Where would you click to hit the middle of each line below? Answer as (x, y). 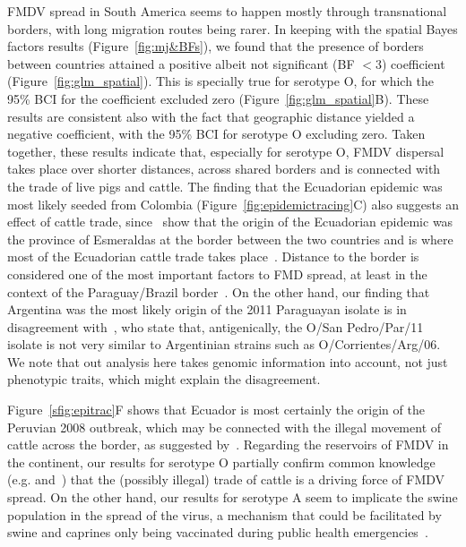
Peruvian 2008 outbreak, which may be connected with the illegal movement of (224, 427)
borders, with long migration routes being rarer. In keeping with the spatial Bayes (233, 28)
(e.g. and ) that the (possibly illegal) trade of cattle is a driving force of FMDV (226, 479)
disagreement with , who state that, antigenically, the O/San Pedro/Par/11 (216, 326)
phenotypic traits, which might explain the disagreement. (164, 379)
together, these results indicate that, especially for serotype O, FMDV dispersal (226, 151)
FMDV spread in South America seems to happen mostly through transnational (227, 11)
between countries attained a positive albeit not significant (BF (181, 63)
